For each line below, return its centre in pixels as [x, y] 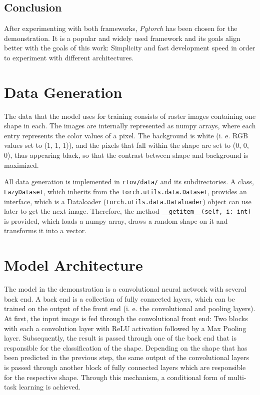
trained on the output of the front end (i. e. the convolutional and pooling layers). [130, 308]
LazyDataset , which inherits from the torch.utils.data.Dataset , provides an [125, 191]
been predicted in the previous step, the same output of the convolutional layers [127, 357]
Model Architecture [73, 265]
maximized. [21, 165]
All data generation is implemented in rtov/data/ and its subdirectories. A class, [129, 182]
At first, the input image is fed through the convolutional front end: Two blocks [126, 318]
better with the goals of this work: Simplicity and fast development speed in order [130, 48]
